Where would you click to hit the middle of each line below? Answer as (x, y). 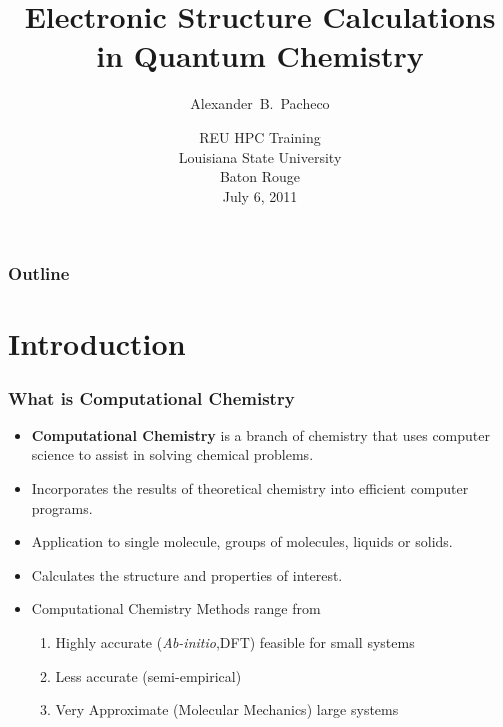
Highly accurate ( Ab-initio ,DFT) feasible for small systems (235, 641)
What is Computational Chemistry (151, 397)
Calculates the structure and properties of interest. (187, 574)
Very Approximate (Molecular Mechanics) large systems (227, 709)
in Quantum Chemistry (260, 55)
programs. (62, 507)
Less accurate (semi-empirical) (148, 675)
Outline (39, 273)
